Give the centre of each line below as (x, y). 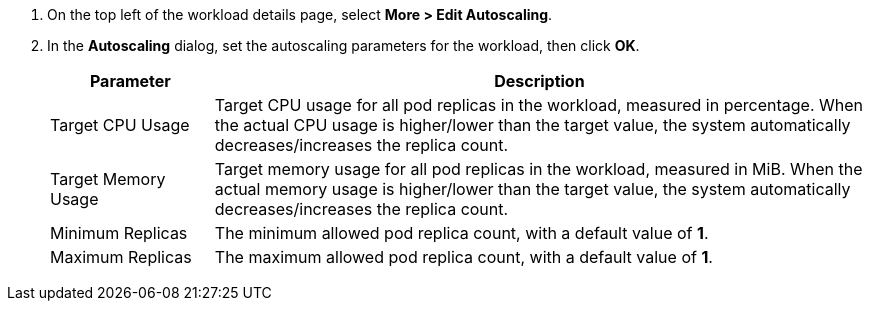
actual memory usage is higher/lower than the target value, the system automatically (532, 189)
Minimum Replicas (119, 233)
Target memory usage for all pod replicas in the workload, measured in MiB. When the (538, 169)
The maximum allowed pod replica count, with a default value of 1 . (463, 257)
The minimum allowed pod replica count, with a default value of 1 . (461, 233)
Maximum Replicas (121, 257)
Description (539, 81)
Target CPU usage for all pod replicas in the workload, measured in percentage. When (539, 105)
